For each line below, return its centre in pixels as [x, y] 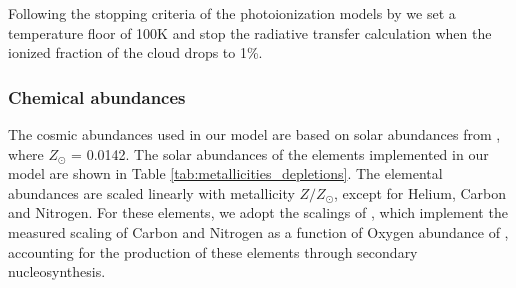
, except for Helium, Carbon [420, 192]
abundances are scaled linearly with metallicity [151, 192]
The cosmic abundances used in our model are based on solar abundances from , [254, 134]
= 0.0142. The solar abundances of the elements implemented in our [280, 153]
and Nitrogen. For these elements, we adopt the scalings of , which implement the [258, 212]
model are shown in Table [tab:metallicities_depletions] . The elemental [225, 173]
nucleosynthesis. [57, 271]
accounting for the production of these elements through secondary [213, 251]
